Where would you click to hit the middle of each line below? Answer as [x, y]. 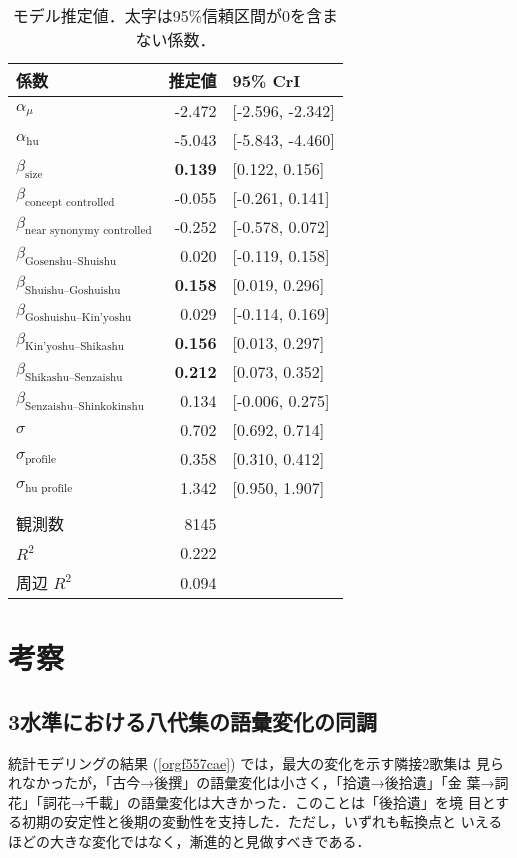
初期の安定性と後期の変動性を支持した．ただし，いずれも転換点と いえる [262, 821]
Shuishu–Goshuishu [73, 290]
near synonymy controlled [88, 231]
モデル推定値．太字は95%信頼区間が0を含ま [175, 15]
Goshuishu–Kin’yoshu [78, 318]
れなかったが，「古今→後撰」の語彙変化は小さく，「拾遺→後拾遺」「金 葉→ [251, 782]
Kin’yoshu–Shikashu [75, 347]
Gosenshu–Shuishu [71, 261]
